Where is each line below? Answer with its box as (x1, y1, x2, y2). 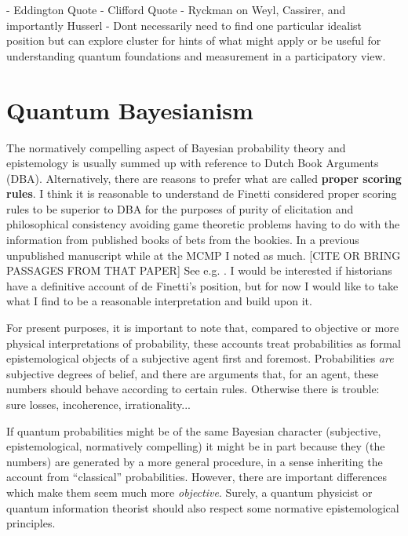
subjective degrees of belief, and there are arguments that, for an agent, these (6, 365, 379, 381)
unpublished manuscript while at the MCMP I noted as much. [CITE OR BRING (6, 246, 401, 263)
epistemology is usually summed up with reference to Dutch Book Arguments (6, 155, 379, 171)
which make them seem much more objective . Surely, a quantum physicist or (6, 483, 373, 500)
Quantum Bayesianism (6, 93, 253, 126)
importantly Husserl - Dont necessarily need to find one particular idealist (6, 16, 362, 33)
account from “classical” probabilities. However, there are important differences (6, 469, 388, 485)
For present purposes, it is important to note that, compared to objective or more (6, 319, 399, 336)
